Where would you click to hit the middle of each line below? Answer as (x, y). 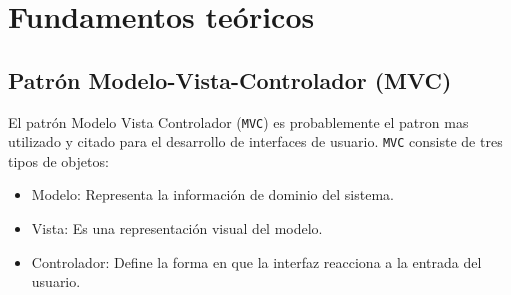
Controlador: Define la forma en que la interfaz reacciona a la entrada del (256, 261)
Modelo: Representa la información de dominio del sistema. (212, 194)
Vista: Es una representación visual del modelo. (177, 228)
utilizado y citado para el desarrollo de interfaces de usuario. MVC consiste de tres (255, 141)
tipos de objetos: (58, 160)
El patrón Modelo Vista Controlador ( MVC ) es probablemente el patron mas (238, 121)
